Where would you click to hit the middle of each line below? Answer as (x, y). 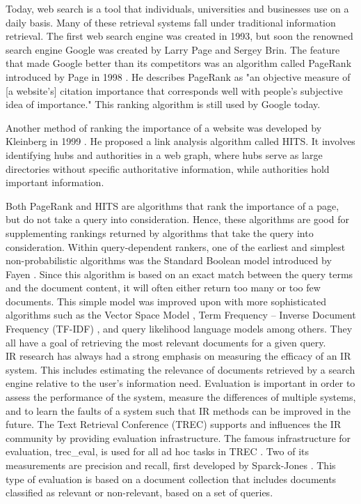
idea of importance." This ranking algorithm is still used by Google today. (163, 104)
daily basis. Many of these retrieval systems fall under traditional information (171, 22)
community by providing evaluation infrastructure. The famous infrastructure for (178, 437)
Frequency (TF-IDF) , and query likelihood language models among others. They (179, 329)
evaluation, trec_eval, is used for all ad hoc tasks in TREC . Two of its (157, 451)
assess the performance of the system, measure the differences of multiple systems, (181, 397)
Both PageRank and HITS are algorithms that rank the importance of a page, (173, 205)
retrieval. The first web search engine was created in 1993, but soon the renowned (179, 36)
